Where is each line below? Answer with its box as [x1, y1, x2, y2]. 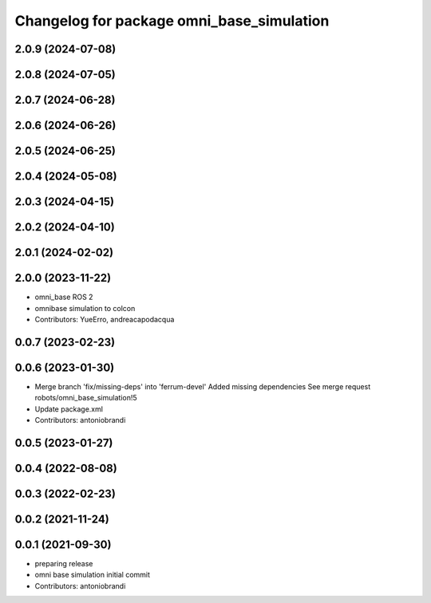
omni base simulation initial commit [34, 570, 151, 580]
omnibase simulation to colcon [34, 303, 136, 313]
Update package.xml [34, 404, 104, 414]
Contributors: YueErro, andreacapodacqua [34, 314, 175, 324]
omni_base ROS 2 [34, 292, 93, 302]
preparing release [34, 559, 93, 569]
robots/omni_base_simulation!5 [34, 393, 137, 403]
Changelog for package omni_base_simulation [14, 12, 330, 30]
